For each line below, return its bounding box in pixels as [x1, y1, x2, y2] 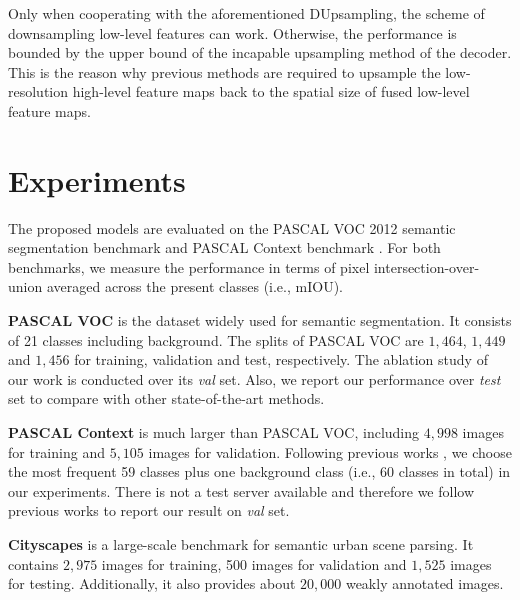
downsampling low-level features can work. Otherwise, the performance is [8, 22, 457, 43]
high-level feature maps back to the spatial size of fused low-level [72, 81, 470, 102]
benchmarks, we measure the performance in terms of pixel [8, 256, 370, 277]
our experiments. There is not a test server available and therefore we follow [8, 480, 475, 501]
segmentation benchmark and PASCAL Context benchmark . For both [8, 237, 441, 258]
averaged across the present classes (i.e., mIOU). [46, 276, 343, 297]
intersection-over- [373, 256, 480, 277]
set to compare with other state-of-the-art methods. [8, 388, 325, 409]
